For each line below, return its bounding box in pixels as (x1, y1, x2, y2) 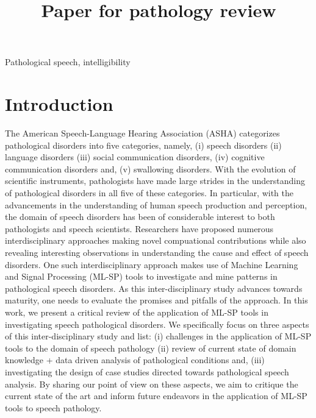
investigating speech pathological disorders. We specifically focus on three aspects (5, 317, 309, 330)
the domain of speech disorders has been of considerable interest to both (5, 210, 275, 223)
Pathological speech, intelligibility (5, 55, 131, 68)
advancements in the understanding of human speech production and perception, (5, 198, 307, 211)
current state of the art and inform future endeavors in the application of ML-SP (5, 389, 307, 402)
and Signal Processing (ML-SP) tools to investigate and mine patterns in (5, 270, 278, 283)
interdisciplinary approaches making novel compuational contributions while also (5, 234, 306, 247)
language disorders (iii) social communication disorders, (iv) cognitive (5, 151, 265, 163)
